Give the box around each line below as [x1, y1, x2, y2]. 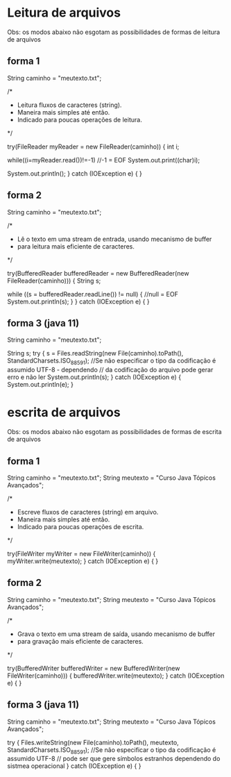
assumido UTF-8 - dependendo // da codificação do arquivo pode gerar [7, 366, 214, 374]
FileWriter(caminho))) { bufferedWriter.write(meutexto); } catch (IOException [7, 671, 225, 680]
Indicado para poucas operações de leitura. [17, 115, 142, 124]
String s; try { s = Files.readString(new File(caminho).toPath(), [7, 349, 184, 358]
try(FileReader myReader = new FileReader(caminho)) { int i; [7, 142, 180, 151]
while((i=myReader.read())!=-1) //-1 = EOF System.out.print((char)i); [7, 156, 200, 164]
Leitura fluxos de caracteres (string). [17, 101, 122, 109]
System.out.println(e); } [7, 381, 74, 389]
